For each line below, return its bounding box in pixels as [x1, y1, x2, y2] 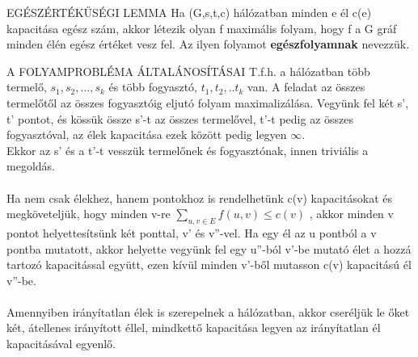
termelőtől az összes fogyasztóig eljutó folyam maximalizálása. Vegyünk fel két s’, [6, 94, 409, 111]
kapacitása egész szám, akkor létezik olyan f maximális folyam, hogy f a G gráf [6, 19, 397, 36]
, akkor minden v [309, 205, 394, 222]
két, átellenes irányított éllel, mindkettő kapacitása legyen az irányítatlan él [6, 319, 381, 336]
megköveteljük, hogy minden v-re [6, 205, 171, 222]
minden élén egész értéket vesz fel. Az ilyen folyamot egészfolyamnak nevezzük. [6, 36, 410, 52]
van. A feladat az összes [247, 78, 365, 95]
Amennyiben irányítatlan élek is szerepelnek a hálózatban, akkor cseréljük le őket [6, 303, 410, 320]
